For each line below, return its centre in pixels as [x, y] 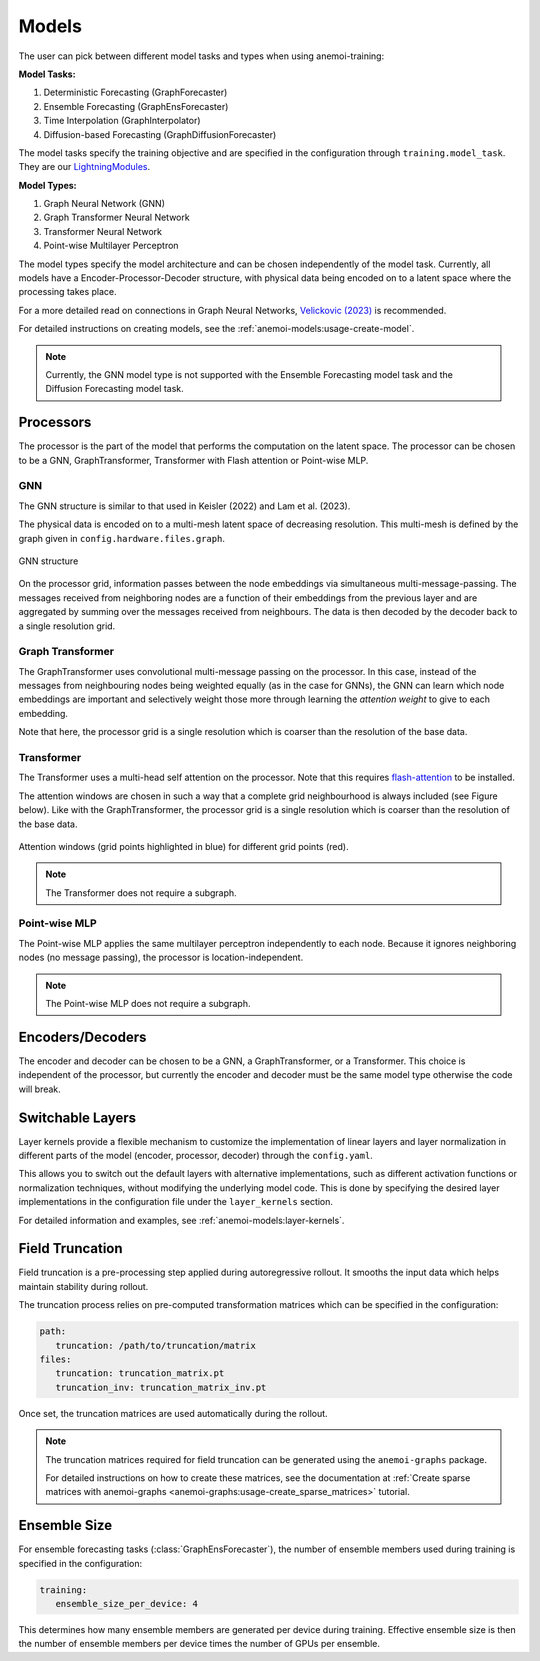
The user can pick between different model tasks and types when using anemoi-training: [201, 56]
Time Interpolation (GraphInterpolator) [122, 121]
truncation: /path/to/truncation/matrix [156, 1345]
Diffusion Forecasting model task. [114, 389]
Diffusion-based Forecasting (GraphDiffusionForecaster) [160, 134]
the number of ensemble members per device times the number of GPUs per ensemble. [199, 1644]
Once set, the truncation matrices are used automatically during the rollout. [173, 1413]
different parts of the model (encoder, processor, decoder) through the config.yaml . [196, 1156]
